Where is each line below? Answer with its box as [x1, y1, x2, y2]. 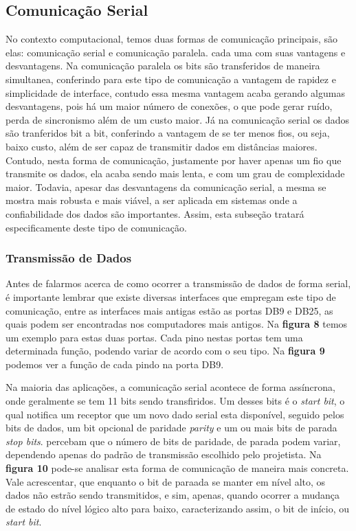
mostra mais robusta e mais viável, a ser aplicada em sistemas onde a [5, 193, 298, 207]
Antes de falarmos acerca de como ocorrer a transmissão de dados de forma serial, [5, 276, 351, 291]
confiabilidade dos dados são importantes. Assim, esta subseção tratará [5, 206, 304, 221]
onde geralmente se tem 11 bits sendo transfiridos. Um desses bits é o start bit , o [5, 394, 345, 408]
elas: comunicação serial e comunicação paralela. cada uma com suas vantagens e [5, 45, 346, 59]
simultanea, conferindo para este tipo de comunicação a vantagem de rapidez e [5, 71, 336, 86]
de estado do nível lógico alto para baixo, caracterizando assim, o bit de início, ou [5, 501, 350, 515]
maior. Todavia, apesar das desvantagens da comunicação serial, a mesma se [5, 179, 326, 194]
